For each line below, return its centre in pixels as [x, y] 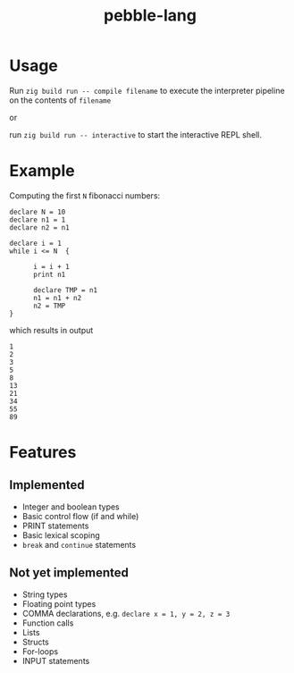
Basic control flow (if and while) [80, 516]
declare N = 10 [38, 212]
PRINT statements [55, 526]
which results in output [51, 330]
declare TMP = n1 [65, 290]
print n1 [49, 274]
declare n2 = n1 [39, 227]
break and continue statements [79, 544]
